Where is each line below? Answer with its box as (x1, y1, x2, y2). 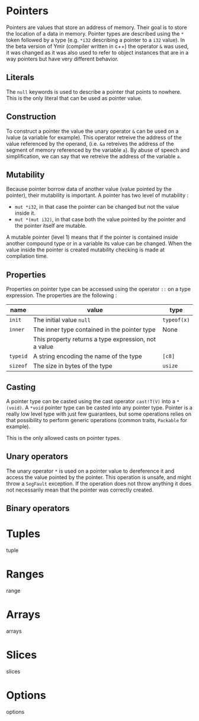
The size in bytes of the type (33, 362, 113, 370)
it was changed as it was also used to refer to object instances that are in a (6, 49, 189, 56)
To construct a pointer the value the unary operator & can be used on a (6, 127, 179, 135)
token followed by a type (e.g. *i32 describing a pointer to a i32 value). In (6, 36, 185, 43)
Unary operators (6, 452, 68, 462)
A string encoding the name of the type (33, 352, 142, 360)
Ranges (6, 567, 44, 581)
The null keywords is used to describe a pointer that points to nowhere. (6, 88, 182, 95)
